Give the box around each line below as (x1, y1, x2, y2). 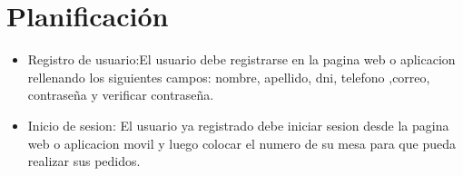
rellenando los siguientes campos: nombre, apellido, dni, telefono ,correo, (27, 67, 430, 86)
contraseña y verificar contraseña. (27, 85, 214, 104)
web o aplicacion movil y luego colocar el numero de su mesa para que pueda (27, 133, 456, 152)
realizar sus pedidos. (27, 152, 141, 171)
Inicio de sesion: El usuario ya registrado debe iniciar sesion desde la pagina (27, 115, 449, 134)
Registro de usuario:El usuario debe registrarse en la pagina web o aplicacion (27, 50, 456, 69)
